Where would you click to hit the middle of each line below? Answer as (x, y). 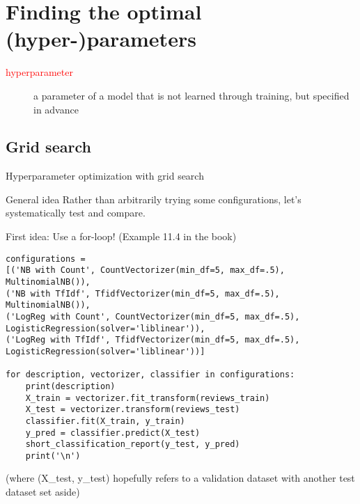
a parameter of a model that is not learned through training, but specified (191, 95)
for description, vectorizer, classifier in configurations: (150, 375)
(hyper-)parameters (101, 39)
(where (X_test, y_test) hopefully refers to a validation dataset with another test (180, 478)
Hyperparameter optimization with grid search (105, 176)
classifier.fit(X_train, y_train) (105, 421)
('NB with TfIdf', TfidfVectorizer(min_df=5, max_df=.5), (143, 293)
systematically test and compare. (76, 213)
